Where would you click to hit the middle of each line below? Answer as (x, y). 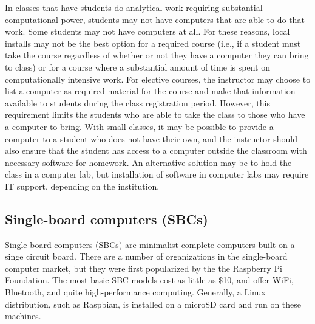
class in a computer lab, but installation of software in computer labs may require (157, 174)
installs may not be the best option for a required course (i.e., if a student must (153, 43)
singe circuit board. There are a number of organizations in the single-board (146, 256)
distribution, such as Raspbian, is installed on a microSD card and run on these (153, 304)
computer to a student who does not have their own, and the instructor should (151, 138)
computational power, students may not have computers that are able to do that (155, 19)
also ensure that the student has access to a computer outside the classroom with (156, 150)
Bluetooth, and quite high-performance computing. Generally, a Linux (135, 292)
